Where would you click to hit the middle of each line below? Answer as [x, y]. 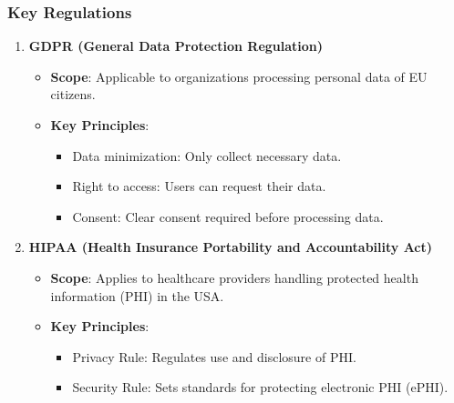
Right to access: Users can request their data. [199, 186]
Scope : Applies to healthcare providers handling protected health [234, 277]
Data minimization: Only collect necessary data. [207, 155]
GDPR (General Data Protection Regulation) [176, 46]
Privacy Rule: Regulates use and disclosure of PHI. [214, 356]
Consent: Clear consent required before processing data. [228, 216]
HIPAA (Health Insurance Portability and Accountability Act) [231, 247]
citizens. [73, 94]
